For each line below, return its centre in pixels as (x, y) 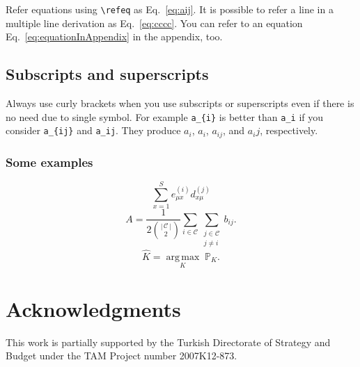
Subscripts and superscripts (107, 74)
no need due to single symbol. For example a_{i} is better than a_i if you (165, 116)
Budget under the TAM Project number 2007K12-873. (122, 356)
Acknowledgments (93, 308)
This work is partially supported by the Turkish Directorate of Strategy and (168, 342)
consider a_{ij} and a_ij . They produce (93, 130)
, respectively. (289, 130)
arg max (183, 257)
